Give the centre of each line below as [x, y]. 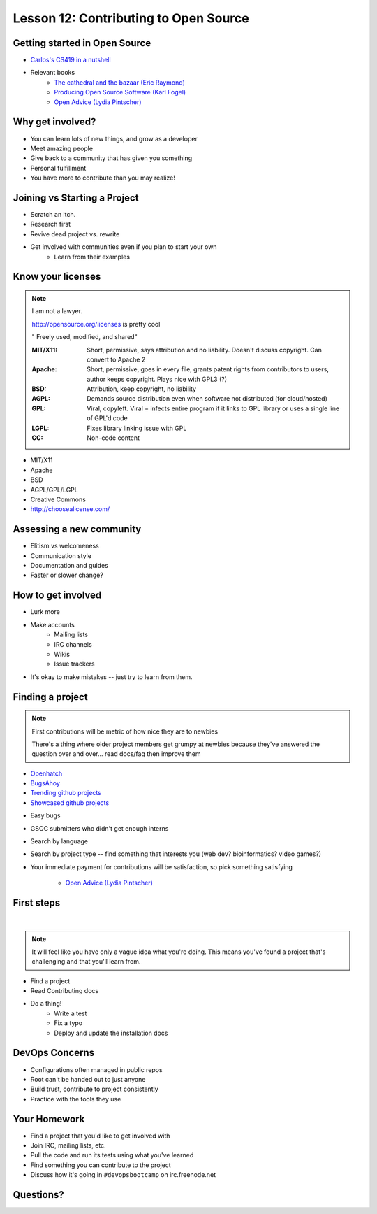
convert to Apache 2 [116, 359]
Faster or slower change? [67, 575]
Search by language [59, 841]
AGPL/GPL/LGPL [54, 490]
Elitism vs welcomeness [65, 546]
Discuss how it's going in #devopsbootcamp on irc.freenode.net [123, 1175]
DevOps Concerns [53, 1053]
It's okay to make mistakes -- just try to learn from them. [111, 677]
